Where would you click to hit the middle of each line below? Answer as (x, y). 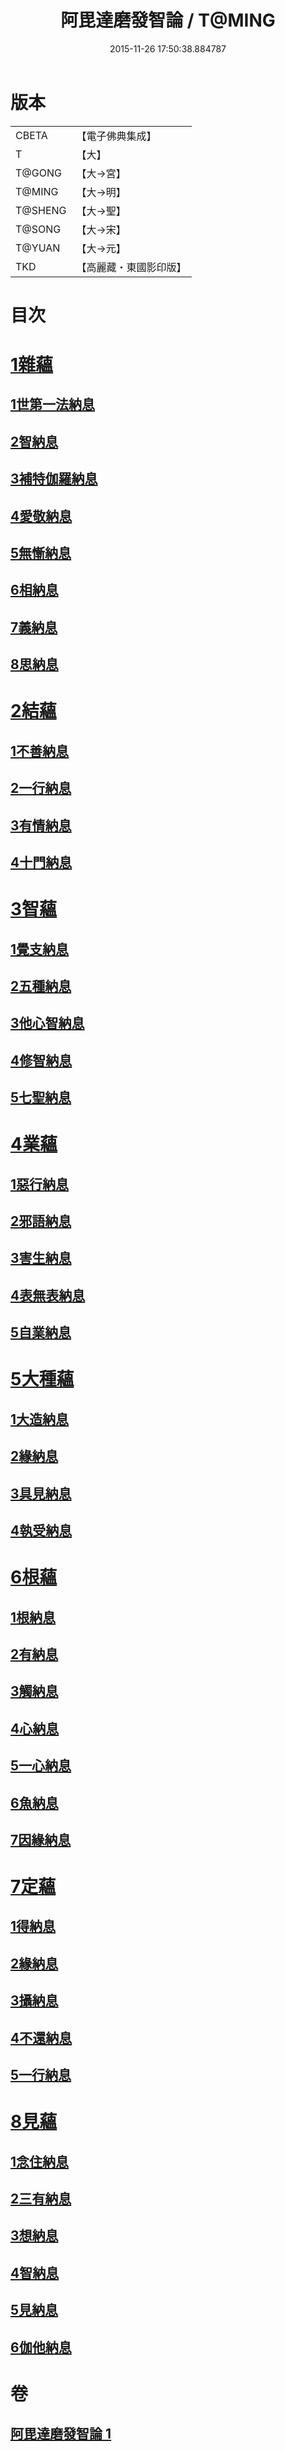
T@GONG (38, 173)
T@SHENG (41, 210)
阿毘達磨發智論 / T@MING (168, 20)
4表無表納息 (48, 1295)
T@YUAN (38, 248)
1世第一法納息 (53, 404)
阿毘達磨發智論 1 (61, 2434)
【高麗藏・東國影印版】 (131, 267)
